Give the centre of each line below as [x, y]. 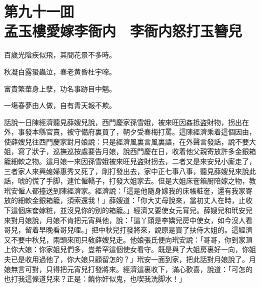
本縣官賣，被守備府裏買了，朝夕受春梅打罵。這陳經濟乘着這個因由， [144, 132]
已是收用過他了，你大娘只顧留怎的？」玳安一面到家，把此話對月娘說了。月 [133, 259]
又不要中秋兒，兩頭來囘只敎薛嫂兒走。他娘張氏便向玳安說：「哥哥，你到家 [125, 239]
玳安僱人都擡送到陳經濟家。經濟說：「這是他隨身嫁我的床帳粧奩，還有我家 [125, 190]
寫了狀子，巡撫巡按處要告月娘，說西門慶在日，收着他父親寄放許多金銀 [133, 151]
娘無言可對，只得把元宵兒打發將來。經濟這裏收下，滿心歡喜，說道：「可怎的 [128, 269]
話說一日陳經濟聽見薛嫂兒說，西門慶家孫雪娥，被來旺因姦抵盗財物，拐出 [123, 122]
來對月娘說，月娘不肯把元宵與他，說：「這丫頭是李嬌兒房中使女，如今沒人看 [128, 220]
